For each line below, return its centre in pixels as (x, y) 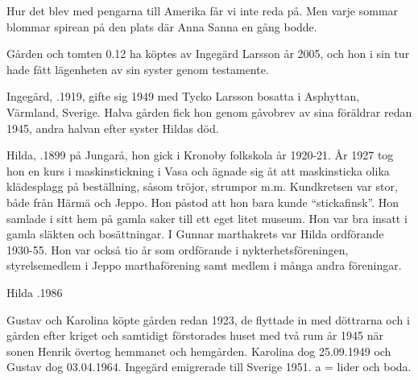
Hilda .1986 (35, 292)
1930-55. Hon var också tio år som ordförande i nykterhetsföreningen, (178, 249)
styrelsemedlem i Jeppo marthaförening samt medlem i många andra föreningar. (204, 265)
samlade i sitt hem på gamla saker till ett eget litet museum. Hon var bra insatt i (207, 218)
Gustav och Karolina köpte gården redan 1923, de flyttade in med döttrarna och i (208, 319)
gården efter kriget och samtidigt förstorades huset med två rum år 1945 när (195, 335)
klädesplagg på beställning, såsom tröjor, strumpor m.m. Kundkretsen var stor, (202, 186)
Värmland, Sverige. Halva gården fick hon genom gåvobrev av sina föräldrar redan (209, 112)
